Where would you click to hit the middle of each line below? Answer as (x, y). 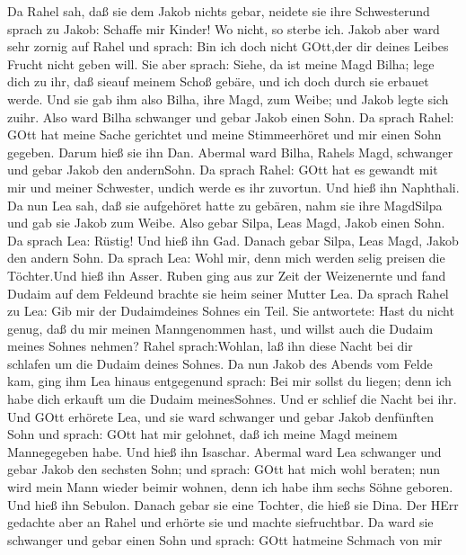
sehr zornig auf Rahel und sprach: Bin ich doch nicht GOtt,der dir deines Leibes (228, 46)
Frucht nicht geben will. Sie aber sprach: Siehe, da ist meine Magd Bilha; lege (221, 63)
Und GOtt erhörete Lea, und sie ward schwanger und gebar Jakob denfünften (220, 416)
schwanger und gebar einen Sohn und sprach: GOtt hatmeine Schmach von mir (225, 539)
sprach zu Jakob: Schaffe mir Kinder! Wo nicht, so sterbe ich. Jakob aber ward (224, 28)
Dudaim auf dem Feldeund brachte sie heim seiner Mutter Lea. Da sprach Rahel (228, 293)
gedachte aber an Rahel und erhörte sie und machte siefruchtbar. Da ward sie (220, 522)
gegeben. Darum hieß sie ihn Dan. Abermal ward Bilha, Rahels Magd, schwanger (230, 152)
